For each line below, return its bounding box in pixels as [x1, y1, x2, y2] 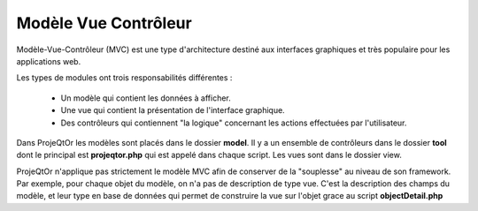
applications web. [16, 56, 81, 66]
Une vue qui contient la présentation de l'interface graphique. [60, 105, 285, 116]
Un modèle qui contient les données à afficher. [60, 93, 232, 103]
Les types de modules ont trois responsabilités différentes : [16, 72, 233, 83]
